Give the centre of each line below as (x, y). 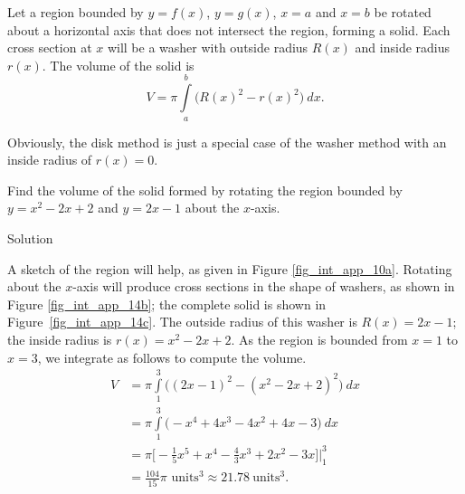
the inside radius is (60, 339)
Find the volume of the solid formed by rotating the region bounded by (205, 190)
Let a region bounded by (76, 12)
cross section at (50, 47)
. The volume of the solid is (118, 65)
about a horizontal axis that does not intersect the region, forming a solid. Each (229, 29)
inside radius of (50, 160)
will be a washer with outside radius (208, 47)
